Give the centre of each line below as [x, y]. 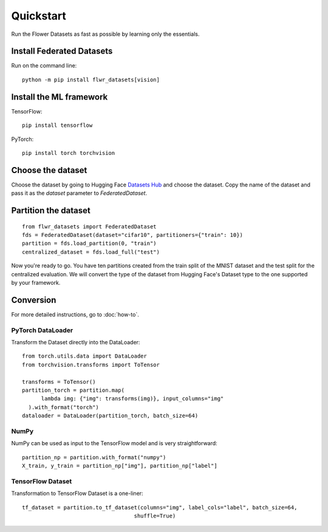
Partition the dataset [51, 210]
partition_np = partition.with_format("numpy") [94, 457]
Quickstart [39, 16]
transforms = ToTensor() [59, 382]
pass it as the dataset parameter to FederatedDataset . [79, 193]
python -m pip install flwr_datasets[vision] [91, 80]
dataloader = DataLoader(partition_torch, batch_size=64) [110, 416]
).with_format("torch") [64, 407]
